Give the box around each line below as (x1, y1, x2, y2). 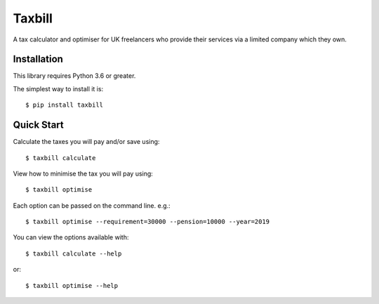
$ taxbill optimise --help (25, 282, 119, 289)
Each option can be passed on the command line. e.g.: (13, 201, 171, 210)
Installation (13, 53, 63, 65)
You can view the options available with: (13, 233, 129, 242)
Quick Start (13, 119, 64, 131)
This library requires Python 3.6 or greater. (13, 72, 136, 80)
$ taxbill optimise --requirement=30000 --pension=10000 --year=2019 (25, 218, 270, 226)
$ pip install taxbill (25, 101, 104, 109)
